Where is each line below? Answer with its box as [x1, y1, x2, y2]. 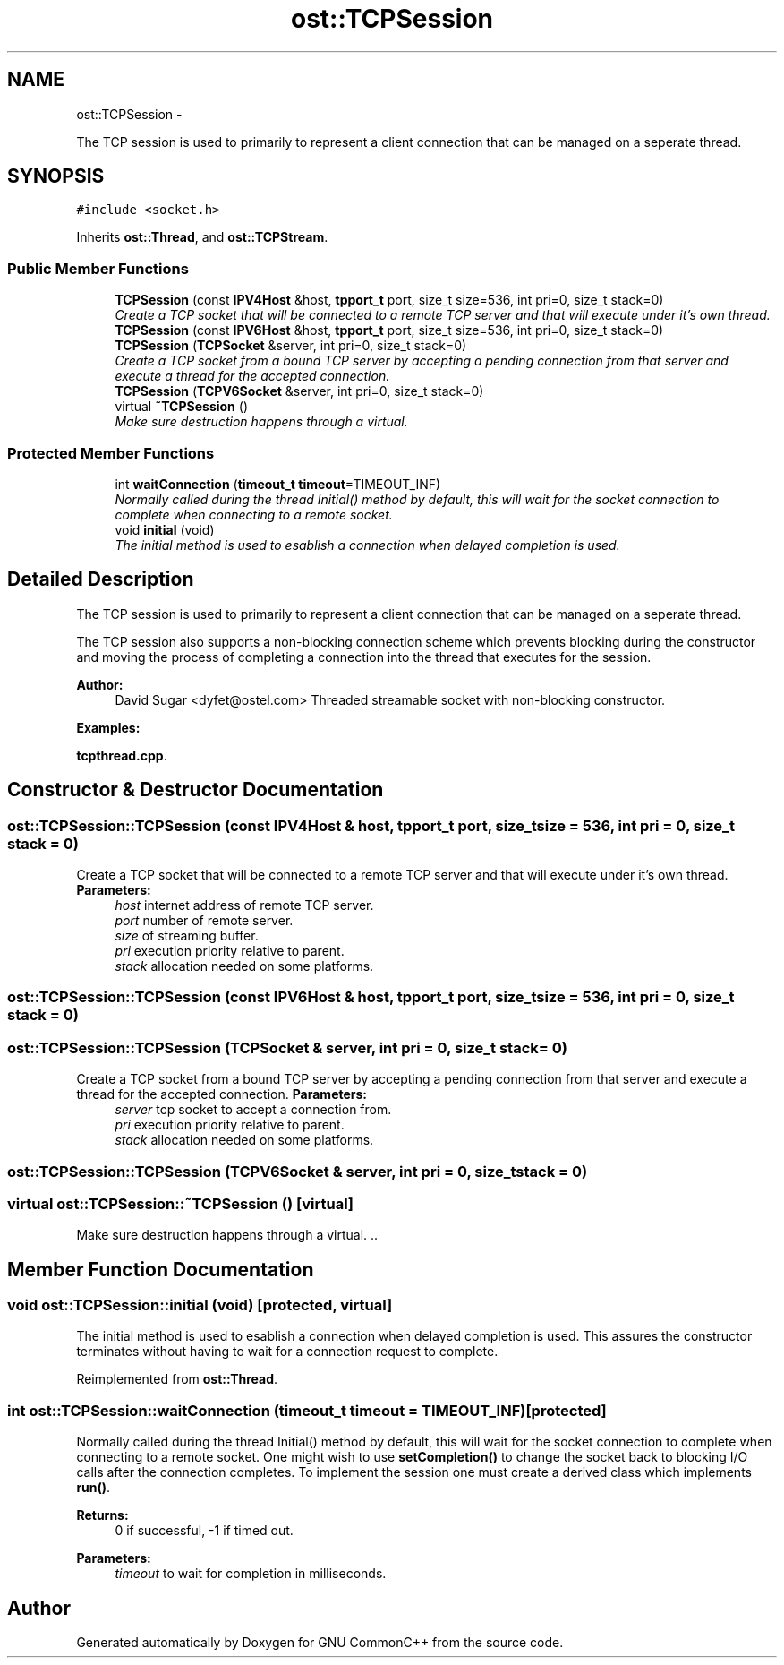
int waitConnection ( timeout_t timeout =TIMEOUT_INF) [115, 476, 441, 492]
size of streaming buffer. [115, 928, 259, 943]
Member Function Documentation [7, 1257, 314, 1281]
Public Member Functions [7, 259, 189, 278]
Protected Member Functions [7, 443, 215, 462]
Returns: [76, 1507, 129, 1523]
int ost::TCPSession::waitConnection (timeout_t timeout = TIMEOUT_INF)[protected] [7, 1401, 607, 1420]
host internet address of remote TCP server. [115, 897, 374, 913]
